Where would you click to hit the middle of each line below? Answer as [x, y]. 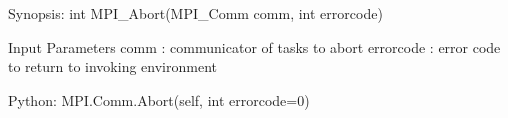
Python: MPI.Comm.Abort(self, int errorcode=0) [159, 99]
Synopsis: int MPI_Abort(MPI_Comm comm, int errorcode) [195, 13]
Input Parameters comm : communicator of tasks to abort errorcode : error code [254, 46]
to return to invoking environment [112, 66]
